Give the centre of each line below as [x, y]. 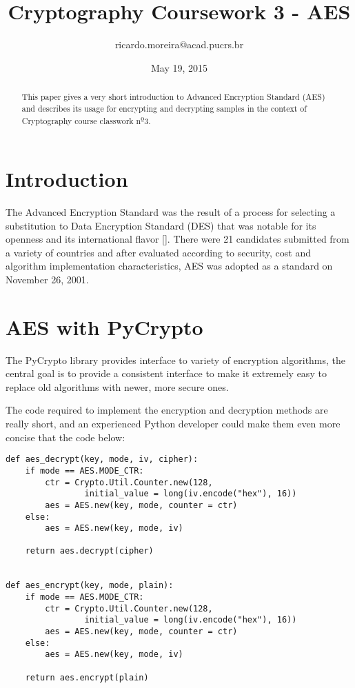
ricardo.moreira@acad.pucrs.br [179, 44]
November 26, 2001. [47, 279]
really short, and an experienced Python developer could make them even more [173, 424]
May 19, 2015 [179, 67]
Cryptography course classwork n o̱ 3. [86, 120]
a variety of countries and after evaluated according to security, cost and [158, 252]
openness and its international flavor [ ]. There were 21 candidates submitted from [177, 239]
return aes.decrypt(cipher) [89, 551]
